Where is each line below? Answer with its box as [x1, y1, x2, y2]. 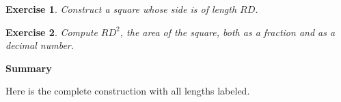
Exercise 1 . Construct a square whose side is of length [5, 2, 237, 16]
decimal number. [5, 38, 74, 52]
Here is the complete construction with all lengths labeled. [5, 84, 250, 98]
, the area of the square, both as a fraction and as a [120, 24, 336, 39]
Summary [5, 61, 52, 75]
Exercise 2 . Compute [5, 24, 98, 39]
